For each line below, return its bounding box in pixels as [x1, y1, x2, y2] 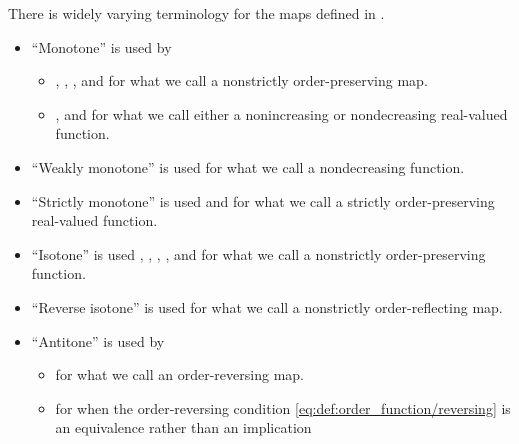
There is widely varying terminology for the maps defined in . [8, 3, 385, 23]
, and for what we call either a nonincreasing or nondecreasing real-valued [55, 103, 508, 124]
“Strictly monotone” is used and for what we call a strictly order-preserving [31, 190, 495, 211]
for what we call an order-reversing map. [55, 364, 304, 385]
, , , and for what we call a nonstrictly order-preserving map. [55, 70, 428, 91]
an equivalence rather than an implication [55, 417, 312, 438]
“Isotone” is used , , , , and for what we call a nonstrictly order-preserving [31, 243, 486, 264]
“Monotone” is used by [31, 36, 172, 57]
